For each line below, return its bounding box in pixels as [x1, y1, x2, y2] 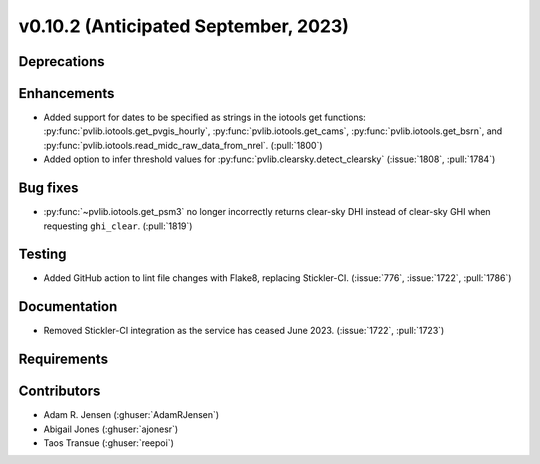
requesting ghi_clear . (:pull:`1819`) [43, 220, 193, 232]
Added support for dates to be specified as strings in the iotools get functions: [43, 111, 367, 124]
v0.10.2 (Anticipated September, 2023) [18, 15, 350, 37]
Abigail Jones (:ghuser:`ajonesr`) [43, 423, 179, 435]
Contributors [18, 383, 101, 400]
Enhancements [18, 85, 115, 102]
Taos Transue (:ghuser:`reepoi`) [43, 437, 175, 449]
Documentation [18, 298, 118, 315]
